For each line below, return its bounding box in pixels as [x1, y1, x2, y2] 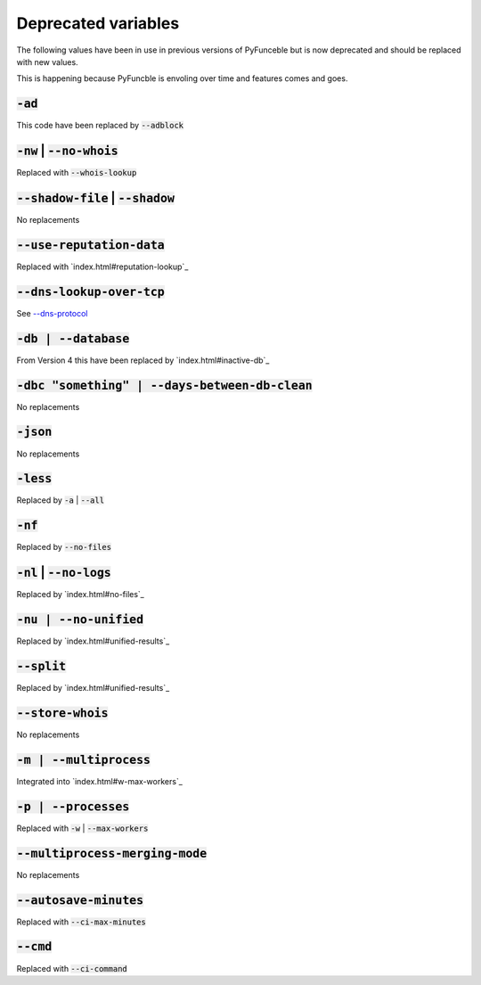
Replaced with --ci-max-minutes [16, 916, 146, 927]
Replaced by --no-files [16, 542, 111, 553]
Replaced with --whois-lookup [16, 168, 137, 178]
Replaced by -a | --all [16, 495, 105, 505]
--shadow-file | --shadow [16, 190, 175, 205]
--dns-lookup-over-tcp [16, 284, 165, 299]
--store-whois [16, 705, 109, 720]
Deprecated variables [16, 13, 180, 33]
